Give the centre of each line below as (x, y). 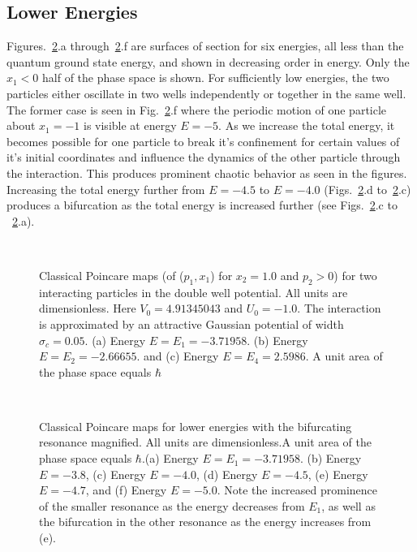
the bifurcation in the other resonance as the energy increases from (205, 522)
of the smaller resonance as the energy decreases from (172, 505)
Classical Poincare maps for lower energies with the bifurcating (196, 426)
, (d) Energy (227, 474)
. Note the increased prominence (297, 490)
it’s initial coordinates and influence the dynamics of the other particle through (204, 157)
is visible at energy (130, 125)
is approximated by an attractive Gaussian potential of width (191, 323)
